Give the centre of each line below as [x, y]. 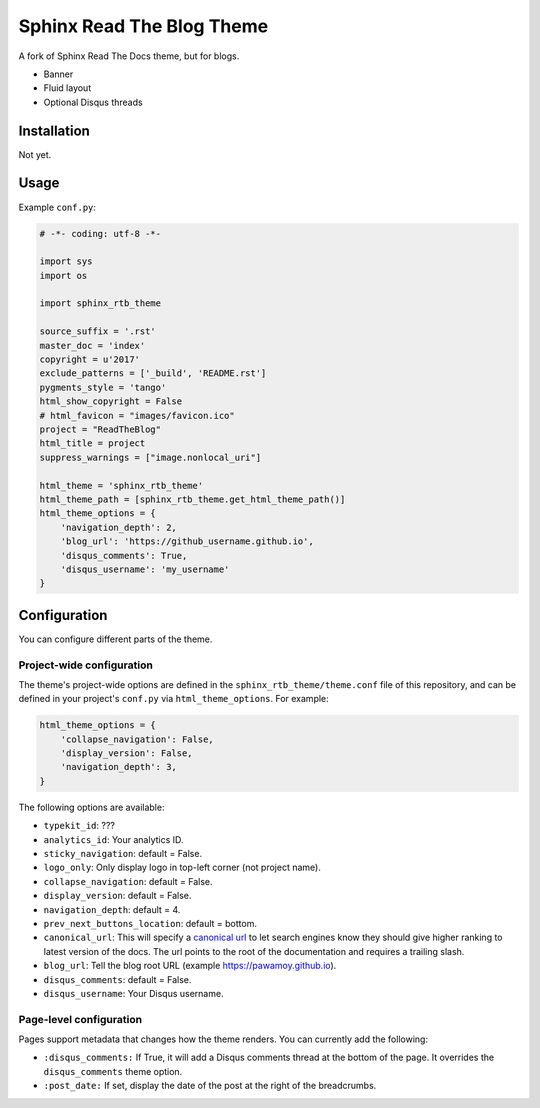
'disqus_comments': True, [124, 555]
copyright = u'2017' [89, 359]
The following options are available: [91, 807]
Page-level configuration [80, 1019]
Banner [58, 74]
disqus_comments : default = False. [117, 979]
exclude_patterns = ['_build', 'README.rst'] [153, 373]
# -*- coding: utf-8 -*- [100, 233]
